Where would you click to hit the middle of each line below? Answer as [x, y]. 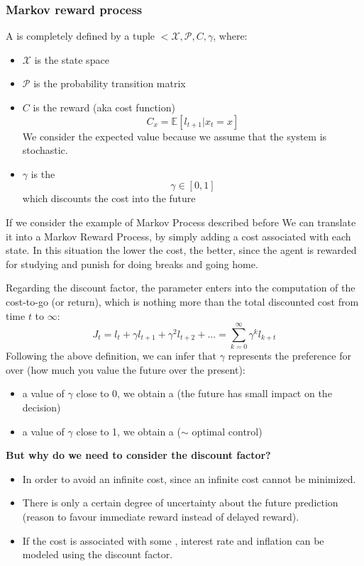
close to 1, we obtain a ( [128, 431]
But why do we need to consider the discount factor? [138, 455]
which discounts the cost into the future [109, 198]
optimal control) [227, 431]
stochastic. [45, 150]
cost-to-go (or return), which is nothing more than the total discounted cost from [182, 301]
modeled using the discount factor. [98, 554]
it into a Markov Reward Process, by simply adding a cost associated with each [178, 236]
